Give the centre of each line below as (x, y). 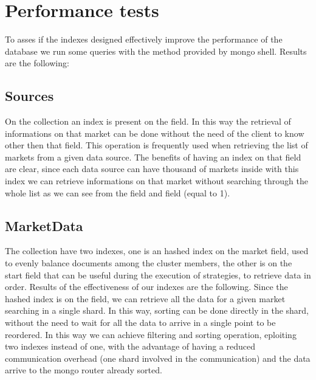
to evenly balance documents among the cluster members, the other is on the (149, 263)
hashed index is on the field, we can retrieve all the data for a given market (145, 298)
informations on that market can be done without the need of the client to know (155, 133)
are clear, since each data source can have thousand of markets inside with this (152, 169)
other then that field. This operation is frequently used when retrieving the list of (156, 145)
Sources (29, 96)
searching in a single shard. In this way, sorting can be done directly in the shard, (157, 310)
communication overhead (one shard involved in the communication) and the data (158, 358)
